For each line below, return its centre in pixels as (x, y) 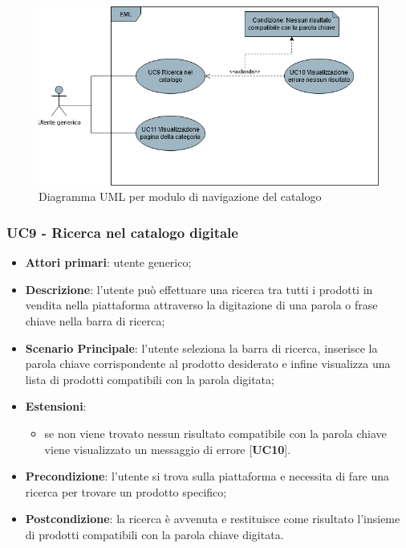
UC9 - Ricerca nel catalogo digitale (122, 232)
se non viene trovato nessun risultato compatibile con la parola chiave (215, 433)
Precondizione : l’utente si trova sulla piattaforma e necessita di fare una (207, 476)
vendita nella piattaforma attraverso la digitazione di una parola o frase (201, 305)
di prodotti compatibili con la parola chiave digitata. (154, 534)
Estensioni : (56, 406)
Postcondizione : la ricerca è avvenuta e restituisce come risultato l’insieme (213, 519)
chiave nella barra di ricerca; (95, 320)
